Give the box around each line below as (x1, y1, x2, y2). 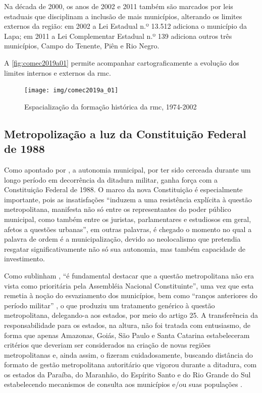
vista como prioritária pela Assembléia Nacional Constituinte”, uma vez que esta (4, 280, 254, 291)
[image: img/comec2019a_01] (24, 87, 119, 94)
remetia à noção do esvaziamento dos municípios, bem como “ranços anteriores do (4, 290, 257, 301)
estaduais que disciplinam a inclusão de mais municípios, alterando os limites (4, 11, 242, 21)
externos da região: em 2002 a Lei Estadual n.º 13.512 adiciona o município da (4, 21, 247, 31)
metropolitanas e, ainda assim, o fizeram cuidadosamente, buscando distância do (4, 349, 253, 360)
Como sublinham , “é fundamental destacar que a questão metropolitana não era (4, 270, 254, 280)
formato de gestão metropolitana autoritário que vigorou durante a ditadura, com (4, 359, 257, 370)
